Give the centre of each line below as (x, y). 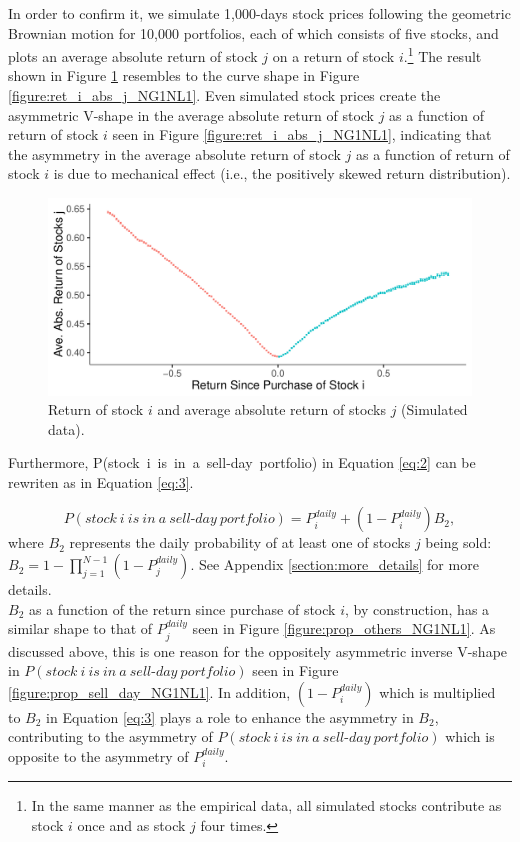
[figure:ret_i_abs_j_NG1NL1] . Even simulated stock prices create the (224, 95)
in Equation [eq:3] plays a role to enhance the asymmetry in (230, 716)
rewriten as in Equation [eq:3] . (101, 481)
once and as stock (131, 825)
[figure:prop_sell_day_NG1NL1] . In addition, (149, 691)
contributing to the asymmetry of (110, 736)
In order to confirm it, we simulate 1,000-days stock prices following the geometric (259, 13)
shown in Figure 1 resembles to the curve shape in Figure (184, 75)
